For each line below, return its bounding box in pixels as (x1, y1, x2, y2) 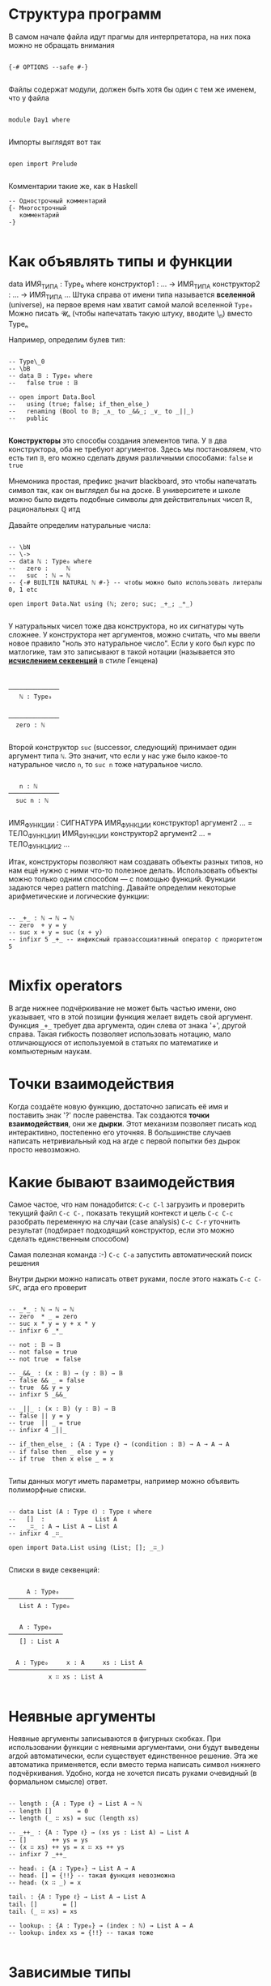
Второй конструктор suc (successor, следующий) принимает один (8, 743, 237, 753)
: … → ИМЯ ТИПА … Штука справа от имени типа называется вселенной (8, 290, 256, 301)
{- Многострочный (8, 204, 67, 212)
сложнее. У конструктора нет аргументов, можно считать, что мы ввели (8, 630, 260, 640)
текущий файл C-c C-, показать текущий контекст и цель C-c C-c (8, 1208, 234, 1218)
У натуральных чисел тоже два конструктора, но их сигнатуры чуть (8, 621, 244, 631)
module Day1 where (8, 115, 70, 124)
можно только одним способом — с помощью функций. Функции (8, 873, 236, 884)
